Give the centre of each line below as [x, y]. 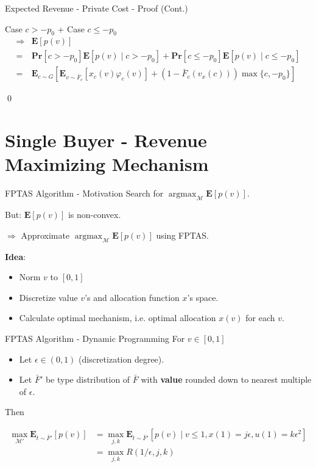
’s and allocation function [132, 297]
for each [260, 318]
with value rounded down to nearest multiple [226, 379]
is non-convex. [94, 215]
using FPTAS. [182, 235]
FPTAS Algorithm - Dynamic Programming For [95, 338]
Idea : [16, 256]
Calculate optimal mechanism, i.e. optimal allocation [118, 318]
